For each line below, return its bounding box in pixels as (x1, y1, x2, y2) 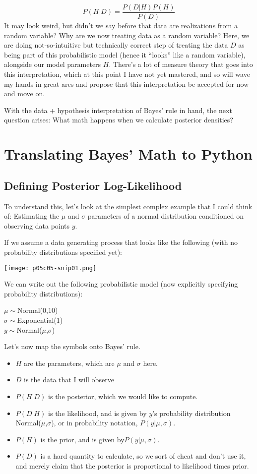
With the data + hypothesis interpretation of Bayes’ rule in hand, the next (4, 105, 232, 115)
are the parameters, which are (24, 357, 115, 368)
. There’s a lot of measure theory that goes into (109, 59, 253, 69)
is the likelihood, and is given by (48, 408, 147, 418)
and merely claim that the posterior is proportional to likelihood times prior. (15, 460, 249, 471)
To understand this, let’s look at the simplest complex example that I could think (4, 201, 253, 211)
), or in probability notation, (51, 417, 138, 428)
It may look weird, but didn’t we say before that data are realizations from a (4, 20, 238, 31)
